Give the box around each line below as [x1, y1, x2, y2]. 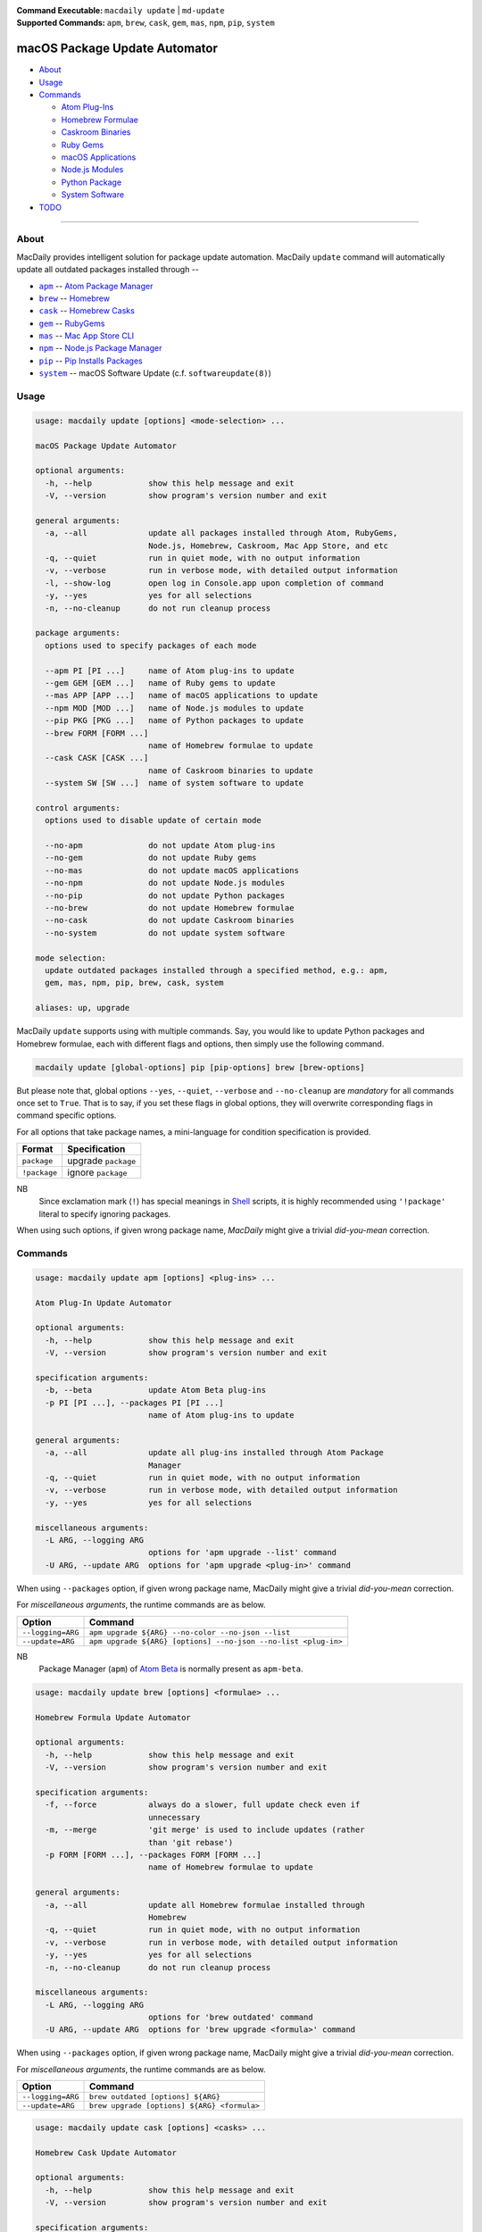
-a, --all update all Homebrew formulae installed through [45, 1900, 365, 1910]
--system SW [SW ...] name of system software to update [45, 778, 304, 788]
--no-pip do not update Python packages [45, 890, 286, 901]
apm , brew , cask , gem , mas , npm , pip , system [106, 18, 276, 29]
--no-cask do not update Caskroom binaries [45, 915, 295, 926]
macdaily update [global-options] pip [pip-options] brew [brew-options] [35, 1062, 365, 1072]
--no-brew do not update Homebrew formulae [45, 903, 295, 913]
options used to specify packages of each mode [45, 640, 257, 651]
